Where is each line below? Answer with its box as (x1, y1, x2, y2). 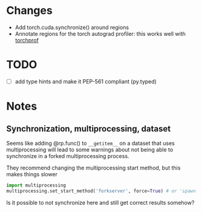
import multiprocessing (6, 182, 67, 188)
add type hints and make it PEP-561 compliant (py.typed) (15, 78, 157, 85)
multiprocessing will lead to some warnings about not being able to (6, 146, 174, 153)
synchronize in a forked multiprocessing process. (6, 152, 129, 159)
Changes (6, 4, 53, 18)
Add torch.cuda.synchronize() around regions (15, 24, 129, 31)
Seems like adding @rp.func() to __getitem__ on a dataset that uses (6, 139, 175, 147)
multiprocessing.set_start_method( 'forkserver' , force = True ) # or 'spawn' (6, 188, 199, 194)
